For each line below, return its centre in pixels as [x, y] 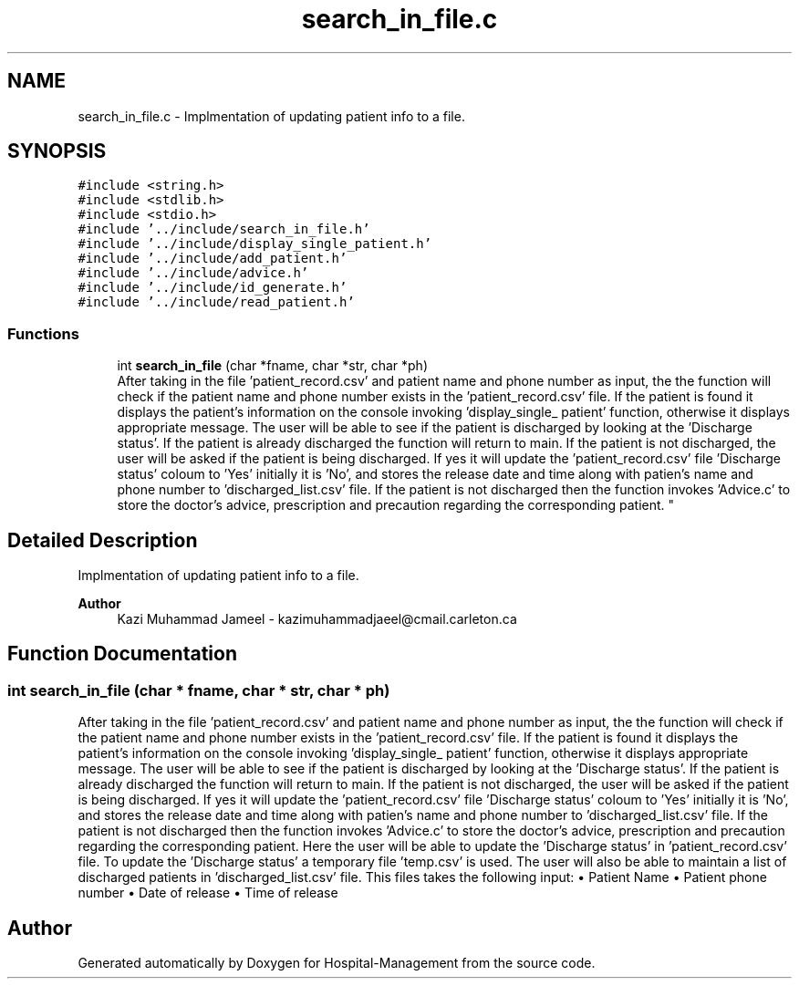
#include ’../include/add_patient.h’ [213, 259]
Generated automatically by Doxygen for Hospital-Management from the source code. [337, 963]
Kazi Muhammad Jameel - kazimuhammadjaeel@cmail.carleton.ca [317, 619]
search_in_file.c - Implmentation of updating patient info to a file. [271, 116]
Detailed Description [103, 540]
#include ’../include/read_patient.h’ [216, 302]
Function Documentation [122, 654]
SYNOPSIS [57, 151]
